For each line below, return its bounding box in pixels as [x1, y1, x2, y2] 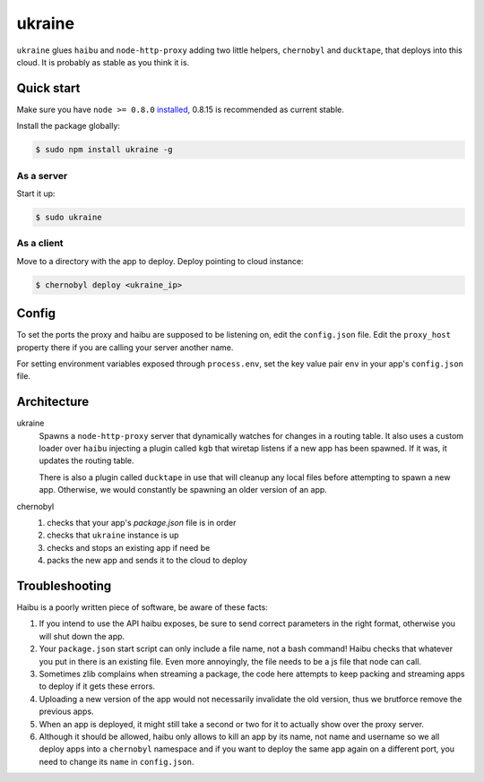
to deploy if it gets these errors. [39, 681, 156, 692]
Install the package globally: [16, 121, 121, 132]
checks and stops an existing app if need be [47, 542, 211, 553]
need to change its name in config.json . [39, 756, 194, 767]
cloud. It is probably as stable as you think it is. [16, 56, 190, 67]
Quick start [16, 81, 81, 96]
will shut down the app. [39, 631, 125, 641]
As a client [16, 237, 64, 250]
